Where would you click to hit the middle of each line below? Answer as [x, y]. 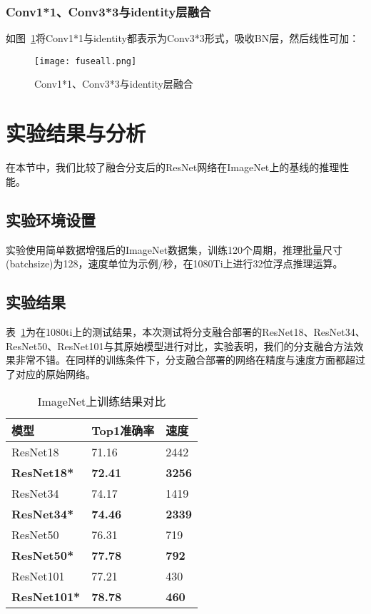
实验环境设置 [51, 219]
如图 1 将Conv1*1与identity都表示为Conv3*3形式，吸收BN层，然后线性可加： [183, 38]
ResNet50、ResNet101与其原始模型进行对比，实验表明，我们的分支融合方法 [180, 346]
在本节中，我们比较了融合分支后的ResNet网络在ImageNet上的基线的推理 [173, 167]
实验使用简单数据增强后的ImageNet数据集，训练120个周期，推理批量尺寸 [174, 249]
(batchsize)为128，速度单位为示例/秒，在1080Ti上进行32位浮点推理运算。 [174, 263]
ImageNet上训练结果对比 [102, 401]
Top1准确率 [123, 431]
